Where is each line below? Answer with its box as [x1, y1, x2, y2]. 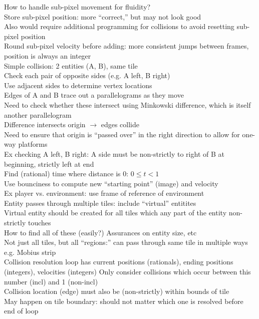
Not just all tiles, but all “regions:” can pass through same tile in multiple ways [4, 237, 248, 247]
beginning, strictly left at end [4, 158, 94, 169]
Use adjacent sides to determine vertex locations [4, 80, 152, 90]
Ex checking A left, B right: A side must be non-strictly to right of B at [4, 148, 224, 159]
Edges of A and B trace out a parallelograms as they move [4, 90, 184, 100]
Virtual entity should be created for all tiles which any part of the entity [4, 207, 227, 218]
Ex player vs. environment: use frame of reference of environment [4, 188, 204, 198]
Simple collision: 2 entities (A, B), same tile [4, 60, 138, 71]
